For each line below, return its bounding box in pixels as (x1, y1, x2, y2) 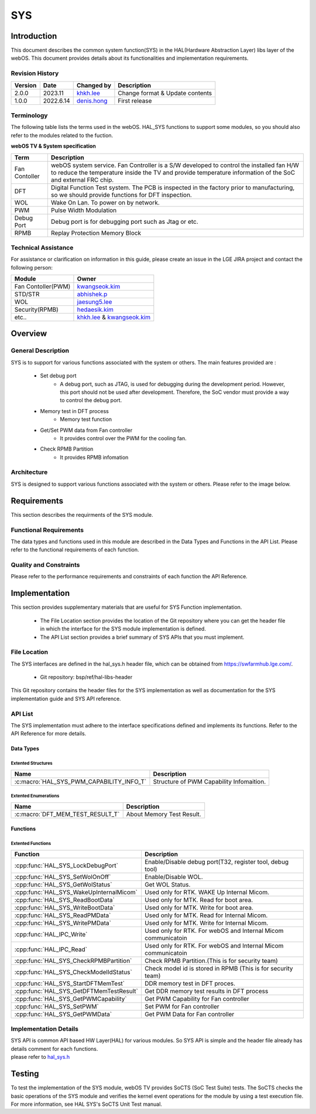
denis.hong (76, 97, 108, 105)
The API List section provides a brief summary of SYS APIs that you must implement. (40, 633, 245, 641)
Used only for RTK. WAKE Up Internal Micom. (144, 888, 270, 896)
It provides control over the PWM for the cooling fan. (60, 434, 187, 442)
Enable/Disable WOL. (144, 873, 203, 881)
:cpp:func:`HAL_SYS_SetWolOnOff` (14, 873, 111, 881)
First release (118, 97, 152, 105)
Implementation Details (11, 1025, 79, 1033)
